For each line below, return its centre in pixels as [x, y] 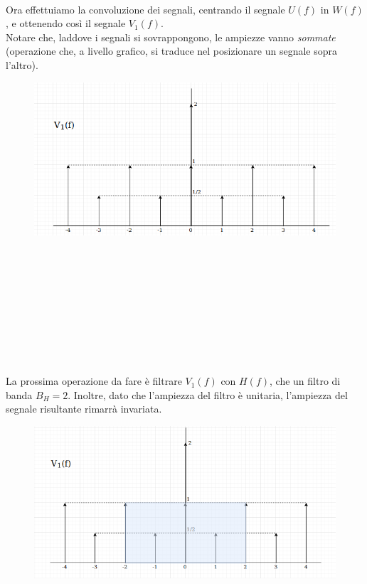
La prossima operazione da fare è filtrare [94, 381]
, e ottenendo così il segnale [66, 23]
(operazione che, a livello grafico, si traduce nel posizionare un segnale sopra [171, 51]
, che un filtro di [305, 381]
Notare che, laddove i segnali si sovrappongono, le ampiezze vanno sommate [171, 37]
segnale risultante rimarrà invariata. [84, 409]
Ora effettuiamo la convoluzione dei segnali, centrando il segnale [145, 9]
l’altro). [22, 64]
